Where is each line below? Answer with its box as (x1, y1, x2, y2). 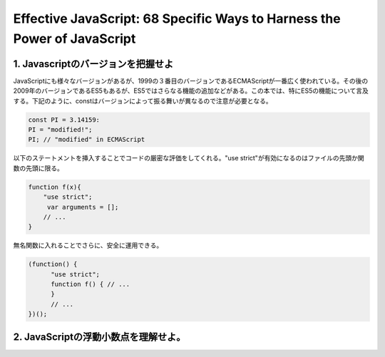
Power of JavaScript (13, 31, 136, 46)
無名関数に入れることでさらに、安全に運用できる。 (13, 241, 163, 249)
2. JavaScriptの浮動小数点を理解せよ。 (13, 331, 186, 343)
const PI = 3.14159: (28, 115, 100, 124)
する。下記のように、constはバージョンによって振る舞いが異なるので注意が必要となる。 (13, 96, 272, 105)
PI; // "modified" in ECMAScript (28, 135, 145, 144)
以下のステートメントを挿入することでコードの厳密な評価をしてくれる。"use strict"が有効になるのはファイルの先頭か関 (13, 154, 364, 162)
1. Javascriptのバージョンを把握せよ (13, 58, 174, 70)
